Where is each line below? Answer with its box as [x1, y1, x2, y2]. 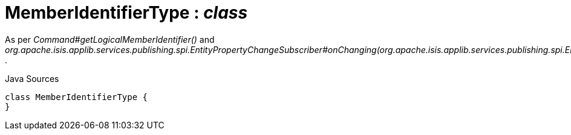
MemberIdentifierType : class [5, 2, 248, 23]
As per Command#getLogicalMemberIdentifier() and [5, 34, 215, 45]
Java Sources [5, 73, 59, 84]
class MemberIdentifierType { [5, 92, 148, 102]
